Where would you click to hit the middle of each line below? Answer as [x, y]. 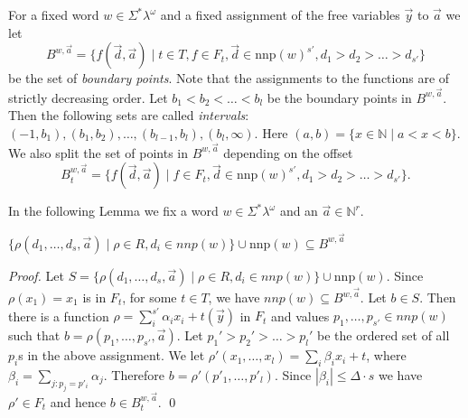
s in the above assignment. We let [112, 355]
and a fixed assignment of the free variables [280, 14]
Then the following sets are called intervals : [129, 115]
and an [299, 211]
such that [34, 335]
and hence [78, 402]
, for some [150, 297]
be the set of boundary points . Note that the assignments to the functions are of [229, 78]
